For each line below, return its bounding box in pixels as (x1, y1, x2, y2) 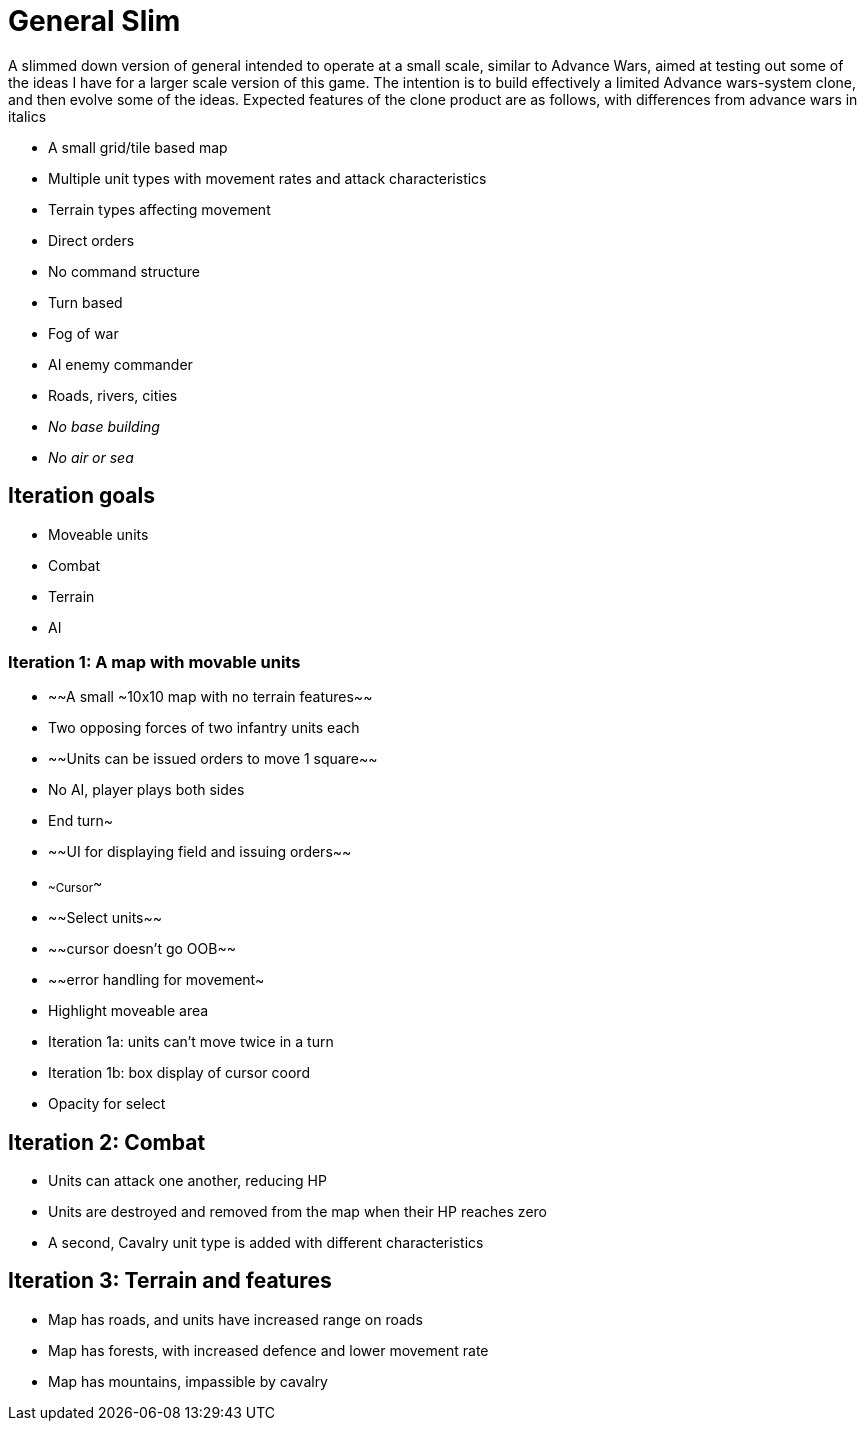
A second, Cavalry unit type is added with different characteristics (48, 1233, 484, 1251)
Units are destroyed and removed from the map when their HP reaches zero (48, 1202, 547, 1220)
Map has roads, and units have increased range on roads (48, 1310, 423, 1328)
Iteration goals (8, 483, 155, 509)
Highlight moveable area (48, 1002, 209, 1020)
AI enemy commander (48, 355, 193, 373)
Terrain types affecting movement (48, 200, 271, 218)
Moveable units (48, 525, 149, 543)
